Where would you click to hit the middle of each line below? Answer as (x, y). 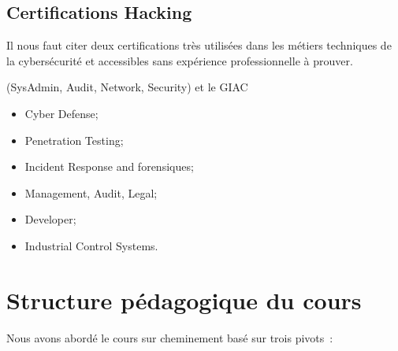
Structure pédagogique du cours (184, 299)
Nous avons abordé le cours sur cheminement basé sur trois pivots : (170, 337)
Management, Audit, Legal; (91, 192)
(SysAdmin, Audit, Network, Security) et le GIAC (127, 87)
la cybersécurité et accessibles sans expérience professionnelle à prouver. (180, 60)
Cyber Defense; (61, 113)
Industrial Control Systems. (91, 245)
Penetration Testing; (74, 140)
